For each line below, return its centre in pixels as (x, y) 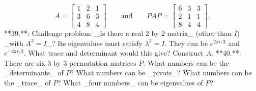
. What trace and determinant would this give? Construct (114, 53)
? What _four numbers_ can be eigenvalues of (130, 83)
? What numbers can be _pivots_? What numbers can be (161, 73)
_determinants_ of (34, 73)
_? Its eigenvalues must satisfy (94, 43)
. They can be (186, 43)
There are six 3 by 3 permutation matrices (70, 62)
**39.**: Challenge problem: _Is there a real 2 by (82, 33)
